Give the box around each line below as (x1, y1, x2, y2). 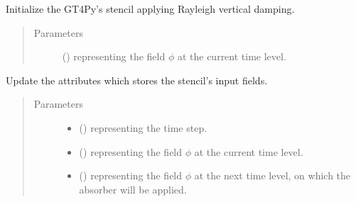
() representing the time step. (79, 120, 207, 135)
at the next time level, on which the (194, 168, 351, 183)
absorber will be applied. (79, 181, 187, 196)
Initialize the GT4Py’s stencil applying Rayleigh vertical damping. (6, 1, 295, 16)
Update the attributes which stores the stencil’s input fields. (6, 72, 268, 87)
